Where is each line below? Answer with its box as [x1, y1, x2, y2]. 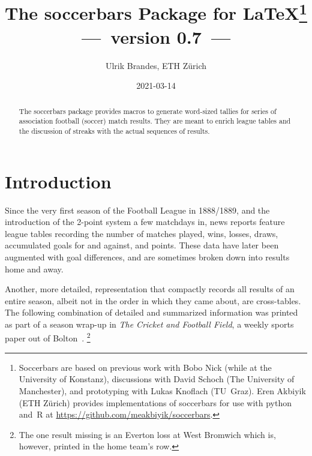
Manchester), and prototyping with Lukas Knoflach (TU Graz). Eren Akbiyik [19, 384, 306, 397]
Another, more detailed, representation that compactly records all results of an [5, 283, 295, 295]
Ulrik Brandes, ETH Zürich [105, 59, 207, 71]
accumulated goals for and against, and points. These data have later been [5, 239, 279, 251]
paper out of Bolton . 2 [5, 330, 91, 344]
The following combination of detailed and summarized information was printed [5, 306, 298, 319]
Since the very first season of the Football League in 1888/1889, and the [5, 203, 270, 216]
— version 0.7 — [81, 24, 231, 49]
